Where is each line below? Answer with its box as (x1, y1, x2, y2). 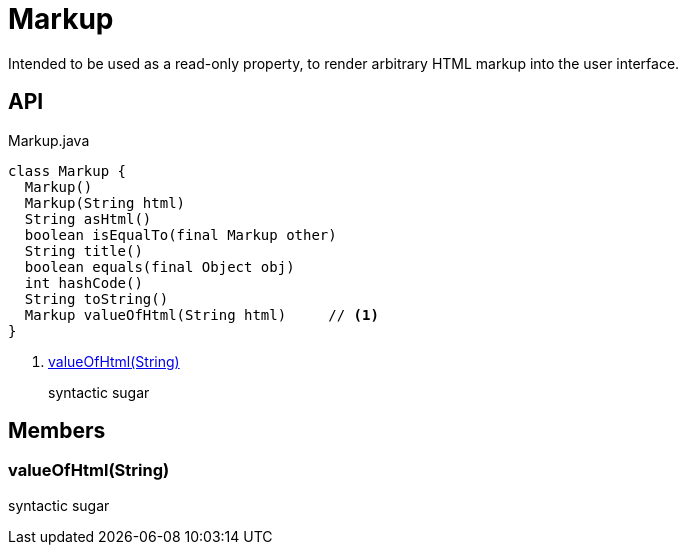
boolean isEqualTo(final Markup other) (24, 226, 337, 243)
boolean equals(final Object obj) (24, 258, 295, 275)
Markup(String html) (24, 194, 186, 211)
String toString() (24, 290, 169, 307)
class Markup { (8, 162, 127, 179)
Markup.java (8, 131, 90, 149)
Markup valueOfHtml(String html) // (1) (24, 306, 379, 323)
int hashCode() (24, 274, 143, 291)
